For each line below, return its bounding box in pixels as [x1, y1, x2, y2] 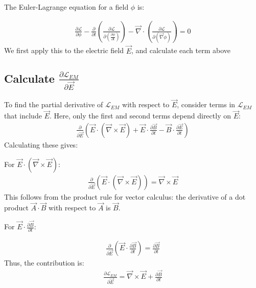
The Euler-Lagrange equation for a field [4, 2, 129, 12]
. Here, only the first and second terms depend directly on [49, 110, 231, 121]
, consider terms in [177, 99, 236, 110]
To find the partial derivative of [4, 99, 103, 110]
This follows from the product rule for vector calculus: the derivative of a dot [4, 191, 246, 202]
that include [4, 110, 42, 121]
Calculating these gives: [4, 139, 78, 150]
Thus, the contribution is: [4, 257, 84, 268]
